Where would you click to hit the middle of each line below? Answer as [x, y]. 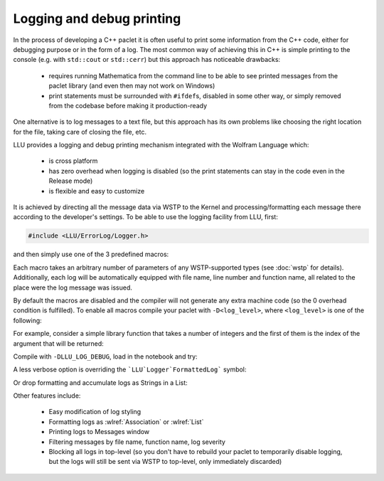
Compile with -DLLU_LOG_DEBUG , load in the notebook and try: [106, 356]
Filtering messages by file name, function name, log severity [137, 442]
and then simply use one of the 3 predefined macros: [91, 254]
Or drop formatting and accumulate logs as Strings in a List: [100, 382]
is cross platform [73, 161]
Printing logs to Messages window [99, 432]
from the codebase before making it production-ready [128, 105]
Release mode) [71, 181]
